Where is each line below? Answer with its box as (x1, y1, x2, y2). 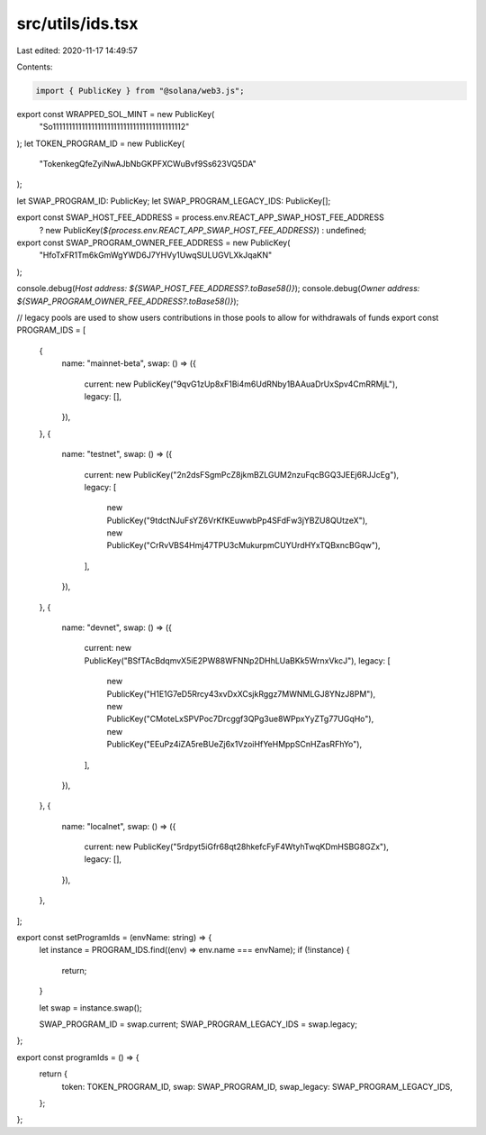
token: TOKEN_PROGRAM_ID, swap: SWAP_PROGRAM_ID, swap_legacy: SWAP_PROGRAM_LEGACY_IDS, (61, 1081, 454, 1092)
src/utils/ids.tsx (16, 14, 139, 33)
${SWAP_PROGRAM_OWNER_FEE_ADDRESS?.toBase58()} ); (16, 296, 239, 307)
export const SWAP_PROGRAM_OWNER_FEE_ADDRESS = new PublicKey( (16, 237, 291, 248)
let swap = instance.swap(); (39, 1002, 143, 1013)
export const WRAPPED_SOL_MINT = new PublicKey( (16, 108, 215, 119)
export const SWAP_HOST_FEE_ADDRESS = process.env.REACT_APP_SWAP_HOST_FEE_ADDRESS (16, 212, 384, 223)
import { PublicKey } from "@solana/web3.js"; (35, 86, 245, 96)
